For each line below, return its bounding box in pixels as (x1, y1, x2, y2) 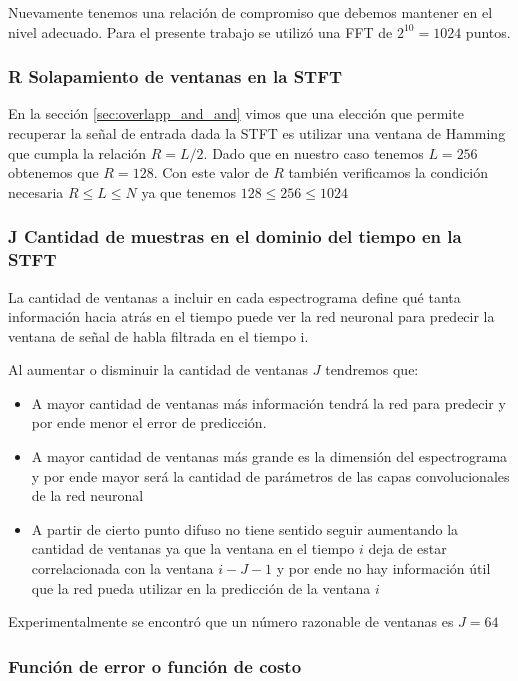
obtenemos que (8, 162, 99, 183)
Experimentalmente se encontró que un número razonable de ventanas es (8, 611, 454, 632)
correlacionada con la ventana (31, 558, 214, 579)
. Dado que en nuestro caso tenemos (203, 142, 424, 163)
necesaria (8, 181, 64, 202)
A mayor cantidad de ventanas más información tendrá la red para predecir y (31, 392, 506, 413)
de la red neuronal (31, 485, 144, 506)
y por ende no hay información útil (276, 558, 491, 579)
